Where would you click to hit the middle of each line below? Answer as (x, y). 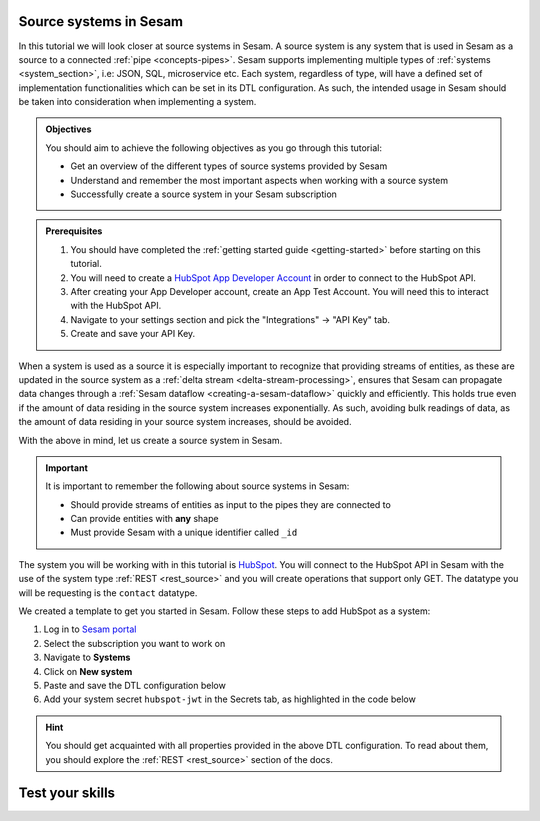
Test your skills (66, 793)
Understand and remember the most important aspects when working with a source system (259, 180)
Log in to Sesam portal (90, 629)
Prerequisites (74, 231)
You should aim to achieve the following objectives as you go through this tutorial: (213, 147)
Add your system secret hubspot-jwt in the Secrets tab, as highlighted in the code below (230, 699)
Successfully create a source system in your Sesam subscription (203, 194)
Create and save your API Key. (133, 334)
